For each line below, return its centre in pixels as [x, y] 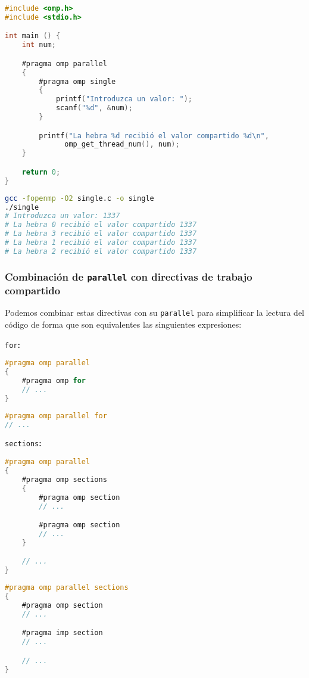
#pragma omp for [54, 381]
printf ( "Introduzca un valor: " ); [124, 99]
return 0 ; [41, 172]
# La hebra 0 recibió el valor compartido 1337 [101, 225]
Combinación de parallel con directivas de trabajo [129, 276]
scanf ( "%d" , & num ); [94, 108]
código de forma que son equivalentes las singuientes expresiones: [123, 324]
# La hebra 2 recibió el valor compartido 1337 [101, 251]
